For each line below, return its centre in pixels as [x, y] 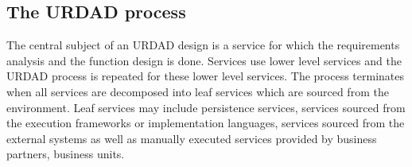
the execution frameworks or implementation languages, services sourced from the [206, 123]
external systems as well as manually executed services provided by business [192, 138]
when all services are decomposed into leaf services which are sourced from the [198, 91]
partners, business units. [66, 154]
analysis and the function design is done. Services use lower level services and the [204, 60]
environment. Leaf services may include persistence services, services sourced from [206, 107]
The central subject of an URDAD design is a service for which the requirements [203, 45]
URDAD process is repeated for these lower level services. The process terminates [205, 76]
